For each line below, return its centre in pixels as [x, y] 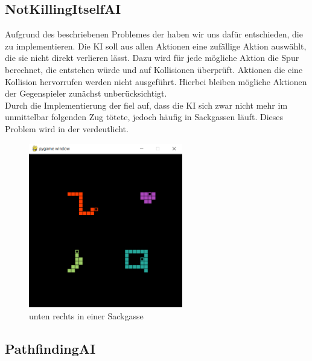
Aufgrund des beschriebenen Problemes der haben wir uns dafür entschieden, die [154, 34]
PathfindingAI [50, 348]
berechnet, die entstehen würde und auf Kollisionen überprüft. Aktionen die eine [154, 69]
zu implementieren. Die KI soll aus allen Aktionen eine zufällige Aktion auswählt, [156, 46]
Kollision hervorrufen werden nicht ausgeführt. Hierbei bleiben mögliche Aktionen [156, 81]
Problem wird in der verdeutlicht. [67, 128]
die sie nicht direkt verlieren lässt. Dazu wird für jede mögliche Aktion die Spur [152, 58]
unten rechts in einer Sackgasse [86, 315]
